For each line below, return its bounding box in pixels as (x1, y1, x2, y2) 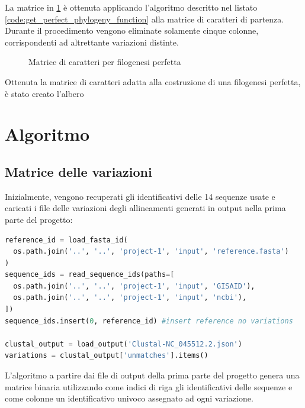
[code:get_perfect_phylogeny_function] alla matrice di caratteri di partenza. (5, 12, 284, 25)
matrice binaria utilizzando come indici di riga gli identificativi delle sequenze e (5, 380, 293, 393)
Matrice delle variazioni (5, 162, 152, 180)
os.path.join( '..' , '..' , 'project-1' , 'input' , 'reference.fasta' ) (13, 247, 289, 256)
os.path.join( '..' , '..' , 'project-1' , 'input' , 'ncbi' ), (13, 293, 247, 302)
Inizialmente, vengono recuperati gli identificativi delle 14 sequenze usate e (5, 190, 275, 202)
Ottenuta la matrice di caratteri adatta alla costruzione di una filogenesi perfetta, (5, 75, 301, 88)
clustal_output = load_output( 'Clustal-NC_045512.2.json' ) (5, 339, 242, 348)
